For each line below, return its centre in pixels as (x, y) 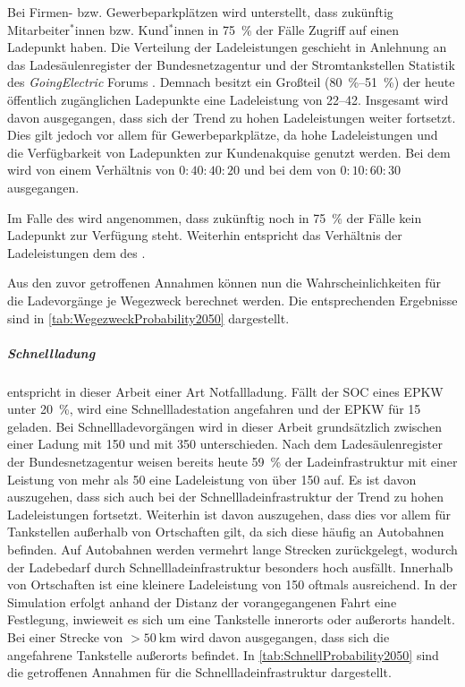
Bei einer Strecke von (65, 636)
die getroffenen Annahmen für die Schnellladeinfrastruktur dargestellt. (199, 672)
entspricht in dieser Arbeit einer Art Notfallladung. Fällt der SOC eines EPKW (225, 391)
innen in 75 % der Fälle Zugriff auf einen (287, 29)
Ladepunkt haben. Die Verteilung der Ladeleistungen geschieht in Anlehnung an (227, 47)
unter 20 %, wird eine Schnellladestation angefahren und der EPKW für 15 (214, 409)
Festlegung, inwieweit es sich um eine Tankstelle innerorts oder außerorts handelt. (231, 619)
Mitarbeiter (39, 29)
